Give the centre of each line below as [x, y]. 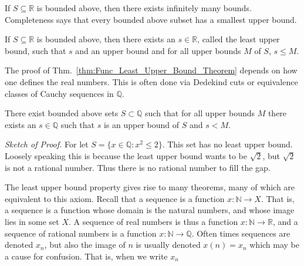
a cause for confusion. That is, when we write [86, 256]
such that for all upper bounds [200, 113]
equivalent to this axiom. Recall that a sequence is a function [115, 198]
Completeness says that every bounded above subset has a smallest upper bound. [151, 19]
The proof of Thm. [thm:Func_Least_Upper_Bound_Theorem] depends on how [151, 70]
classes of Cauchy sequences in [59, 93]
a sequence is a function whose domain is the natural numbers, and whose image [150, 210]
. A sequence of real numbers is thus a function [153, 221]
